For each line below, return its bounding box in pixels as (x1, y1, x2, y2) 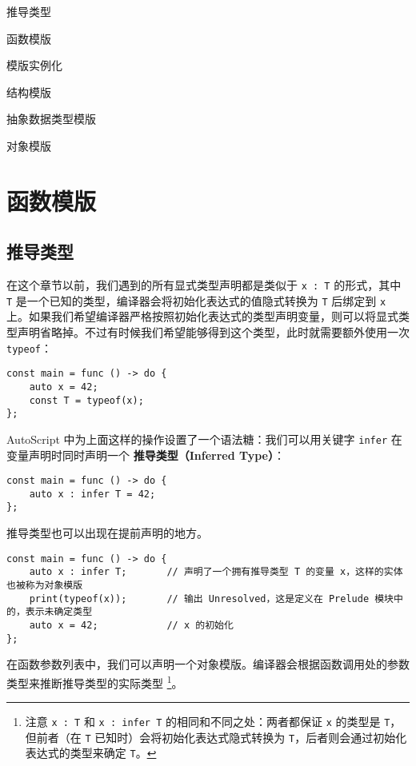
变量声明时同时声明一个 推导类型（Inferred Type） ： (6, 446, 285, 463)
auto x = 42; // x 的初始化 (29, 620, 234, 632)
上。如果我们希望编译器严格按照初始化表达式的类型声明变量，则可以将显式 (6, 308, 398, 325)
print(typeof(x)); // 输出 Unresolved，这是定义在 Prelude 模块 (29, 592, 394, 604)
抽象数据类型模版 (6, 110, 96, 127)
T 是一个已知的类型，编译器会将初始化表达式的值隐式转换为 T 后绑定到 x (6, 292, 386, 309)
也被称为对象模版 (6, 580, 83, 592)
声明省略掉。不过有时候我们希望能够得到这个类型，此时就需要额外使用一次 (17, 324, 410, 341)
